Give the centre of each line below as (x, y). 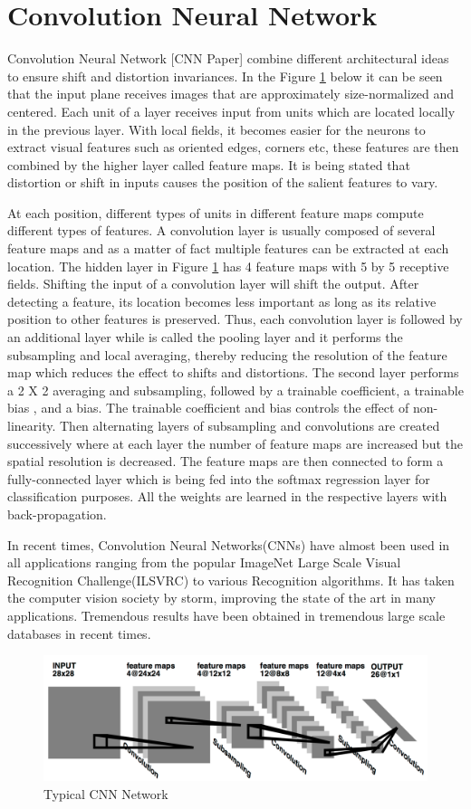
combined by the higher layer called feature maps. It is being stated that (209, 164)
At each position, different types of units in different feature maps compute (216, 212)
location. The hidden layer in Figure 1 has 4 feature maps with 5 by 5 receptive (228, 266)
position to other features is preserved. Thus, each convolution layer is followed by (235, 319)
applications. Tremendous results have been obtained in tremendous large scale (226, 615)
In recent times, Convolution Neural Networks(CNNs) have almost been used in (229, 544)
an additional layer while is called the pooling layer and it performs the (205, 337)
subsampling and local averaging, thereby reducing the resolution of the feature (227, 354)
